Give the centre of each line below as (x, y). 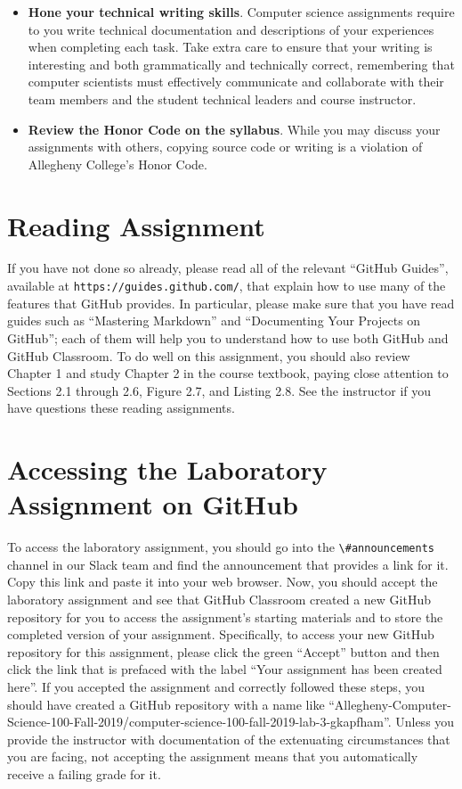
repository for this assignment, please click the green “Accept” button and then (223, 651)
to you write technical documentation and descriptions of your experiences (231, 29)
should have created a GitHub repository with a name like (166, 704)
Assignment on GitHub (153, 504)
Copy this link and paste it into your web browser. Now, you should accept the (223, 582)
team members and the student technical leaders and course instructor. (222, 99)
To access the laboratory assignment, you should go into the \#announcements (221, 547)
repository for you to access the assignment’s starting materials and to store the (225, 616)
